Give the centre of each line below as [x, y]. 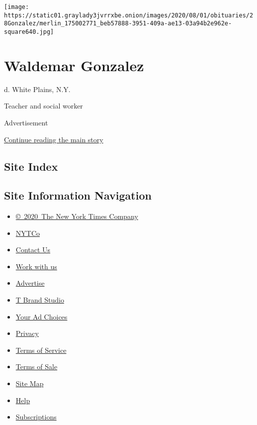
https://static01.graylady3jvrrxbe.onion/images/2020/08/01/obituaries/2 [129, 15]
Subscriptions [36, 417]
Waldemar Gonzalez [74, 65]
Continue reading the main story [54, 139]
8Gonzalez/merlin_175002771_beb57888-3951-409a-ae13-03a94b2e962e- [118, 24]
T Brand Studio [40, 300]
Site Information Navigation [78, 195]
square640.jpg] [29, 32]
